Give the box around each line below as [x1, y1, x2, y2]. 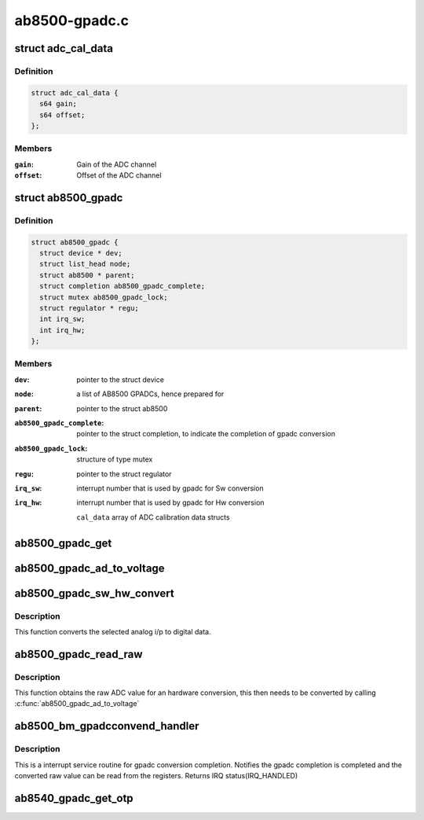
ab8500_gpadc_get [14, 536, 112, 550]
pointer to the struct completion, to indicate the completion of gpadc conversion [76, 429, 335, 439]
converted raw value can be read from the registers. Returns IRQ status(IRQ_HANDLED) [14, 771, 298, 781]
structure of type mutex [76, 454, 153, 464]
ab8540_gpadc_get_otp [14, 791, 133, 805]
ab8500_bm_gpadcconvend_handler [14, 719, 199, 733]
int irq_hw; [39, 325, 86, 334]
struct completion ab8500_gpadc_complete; [39, 281, 206, 291]
